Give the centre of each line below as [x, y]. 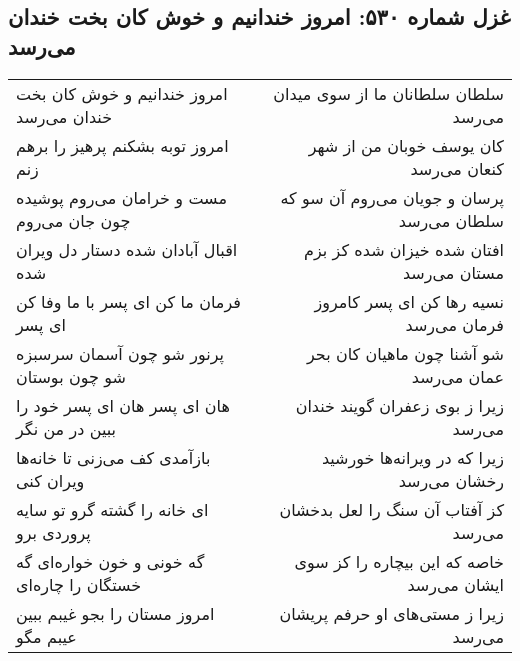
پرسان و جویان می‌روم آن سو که [392, 197]
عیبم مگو [46, 636]
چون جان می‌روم [73, 220]
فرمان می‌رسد [454, 324]
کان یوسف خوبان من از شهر [406, 145]
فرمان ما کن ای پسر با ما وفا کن [128, 301]
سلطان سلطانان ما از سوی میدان [388, 93]
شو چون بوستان [71, 376]
